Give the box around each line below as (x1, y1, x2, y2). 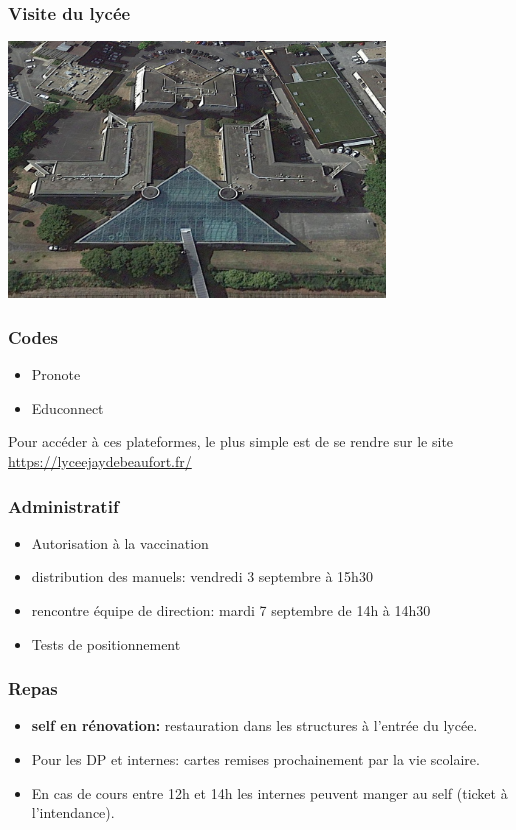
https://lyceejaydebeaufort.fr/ (8, 451, 192, 472)
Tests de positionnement (31, 633, 181, 654)
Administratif (8, 493, 119, 518)
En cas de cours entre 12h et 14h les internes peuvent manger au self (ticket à (31, 782, 508, 803)
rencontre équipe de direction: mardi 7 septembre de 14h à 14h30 (31, 600, 431, 621)
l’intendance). (31, 802, 115, 823)
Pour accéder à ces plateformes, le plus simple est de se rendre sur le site (8, 431, 454, 452)
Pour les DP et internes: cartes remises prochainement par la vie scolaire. (31, 749, 480, 770)
